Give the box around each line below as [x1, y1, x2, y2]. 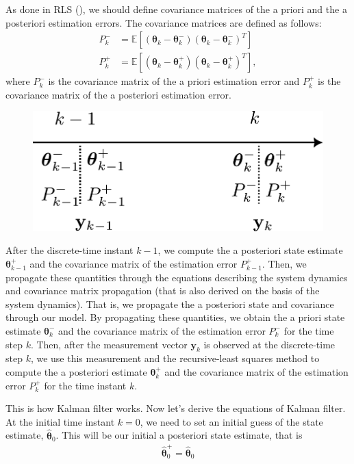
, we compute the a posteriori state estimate [157, 243, 343, 257]
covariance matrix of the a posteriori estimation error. [5, 87, 231, 101]
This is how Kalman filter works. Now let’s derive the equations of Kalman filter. [5, 401, 346, 415]
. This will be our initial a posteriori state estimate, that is [55, 428, 303, 442]
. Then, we [262, 257, 307, 271]
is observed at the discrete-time [203, 337, 336, 351]
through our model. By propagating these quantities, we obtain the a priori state [5, 310, 345, 324]
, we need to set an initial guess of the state [140, 414, 323, 428]
